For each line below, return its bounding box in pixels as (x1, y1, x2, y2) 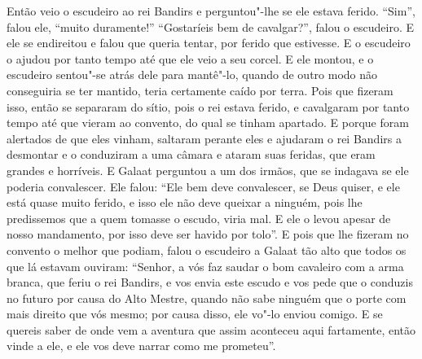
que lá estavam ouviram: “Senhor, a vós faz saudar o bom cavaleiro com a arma (7, 257, 404, 274)
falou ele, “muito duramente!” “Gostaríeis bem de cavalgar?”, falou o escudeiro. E (7, 18, 414, 35)
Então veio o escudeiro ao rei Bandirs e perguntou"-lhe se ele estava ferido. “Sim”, (7, 2, 415, 19)
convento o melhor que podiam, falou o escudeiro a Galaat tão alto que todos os (7, 241, 407, 258)
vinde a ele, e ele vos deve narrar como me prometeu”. (7, 337, 276, 354)
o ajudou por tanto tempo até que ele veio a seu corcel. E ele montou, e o (7, 50, 374, 67)
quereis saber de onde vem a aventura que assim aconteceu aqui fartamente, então (7, 321, 416, 338)
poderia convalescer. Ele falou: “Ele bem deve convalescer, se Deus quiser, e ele (7, 177, 400, 195)
